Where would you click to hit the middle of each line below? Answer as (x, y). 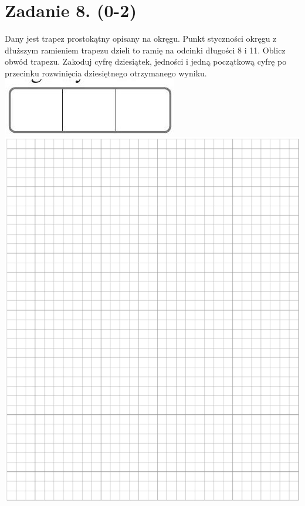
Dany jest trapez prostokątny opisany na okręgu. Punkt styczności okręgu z (141, 38)
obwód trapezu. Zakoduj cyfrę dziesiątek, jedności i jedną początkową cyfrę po (146, 61)
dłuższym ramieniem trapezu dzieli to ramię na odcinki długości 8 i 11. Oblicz (145, 50)
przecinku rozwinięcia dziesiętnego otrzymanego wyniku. (106, 73)
